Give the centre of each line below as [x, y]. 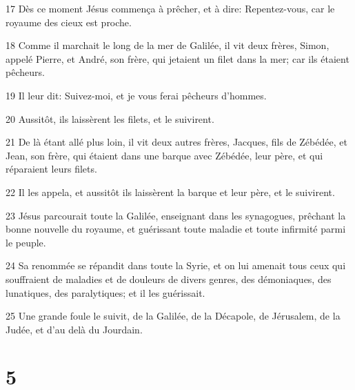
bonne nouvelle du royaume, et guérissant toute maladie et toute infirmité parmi [176, 229]
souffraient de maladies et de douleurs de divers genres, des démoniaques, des [169, 279]
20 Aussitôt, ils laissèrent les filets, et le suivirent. [110, 118]
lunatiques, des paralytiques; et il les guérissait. [105, 292]
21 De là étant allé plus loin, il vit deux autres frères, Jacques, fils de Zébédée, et [176, 142]
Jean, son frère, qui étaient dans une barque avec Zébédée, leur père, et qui [164, 155]
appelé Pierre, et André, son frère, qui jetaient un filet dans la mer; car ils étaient [177, 58]
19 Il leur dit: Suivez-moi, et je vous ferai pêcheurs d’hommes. [136, 95]
